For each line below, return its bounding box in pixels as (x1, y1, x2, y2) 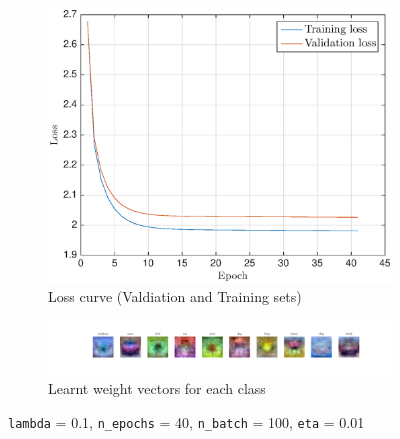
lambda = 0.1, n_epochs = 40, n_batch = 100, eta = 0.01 (8, 411, 365, 432)
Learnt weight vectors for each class (48, 378, 266, 399)
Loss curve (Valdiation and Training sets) (48, 286, 302, 307)
